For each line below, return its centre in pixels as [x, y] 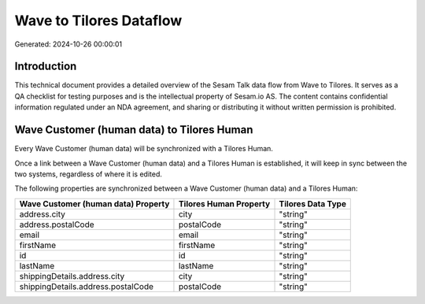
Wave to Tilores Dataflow [98, 20]
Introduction [46, 67]
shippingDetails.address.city [72, 276]
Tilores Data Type [312, 203]
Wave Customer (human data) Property [94, 203]
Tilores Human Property [224, 203]
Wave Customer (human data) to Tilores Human [134, 130]
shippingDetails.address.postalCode [86, 286]
